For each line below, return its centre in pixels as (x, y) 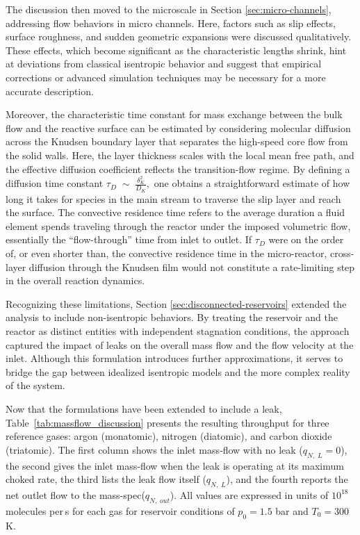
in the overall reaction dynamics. (75, 280)
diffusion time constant (55, 183)
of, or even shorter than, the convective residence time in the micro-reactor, (166, 253)
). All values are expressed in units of (249, 494)
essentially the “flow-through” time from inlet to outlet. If (129, 239)
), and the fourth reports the (287, 479)
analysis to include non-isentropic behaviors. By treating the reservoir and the (172, 317)
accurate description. (50, 91)
